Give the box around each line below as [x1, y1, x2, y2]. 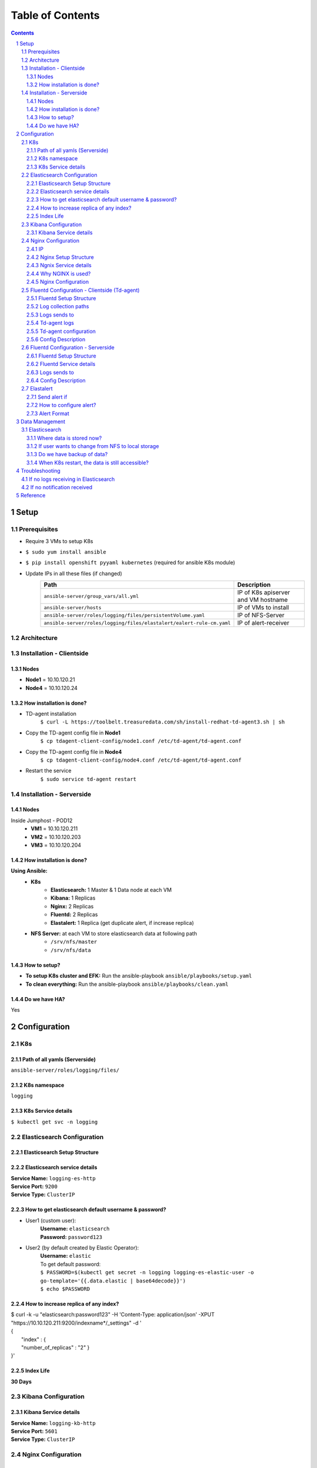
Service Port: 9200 [11, 1183, 58, 1190]
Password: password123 [40, 1233, 103, 1240]
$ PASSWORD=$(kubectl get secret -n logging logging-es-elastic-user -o [40, 1269, 254, 1276]
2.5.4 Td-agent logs [26, 319, 75, 326]
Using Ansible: [11, 867, 48, 874]
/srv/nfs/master [50, 938, 97, 945]
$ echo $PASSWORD [40, 1285, 90, 1292]
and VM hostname [237, 596, 288, 604]
